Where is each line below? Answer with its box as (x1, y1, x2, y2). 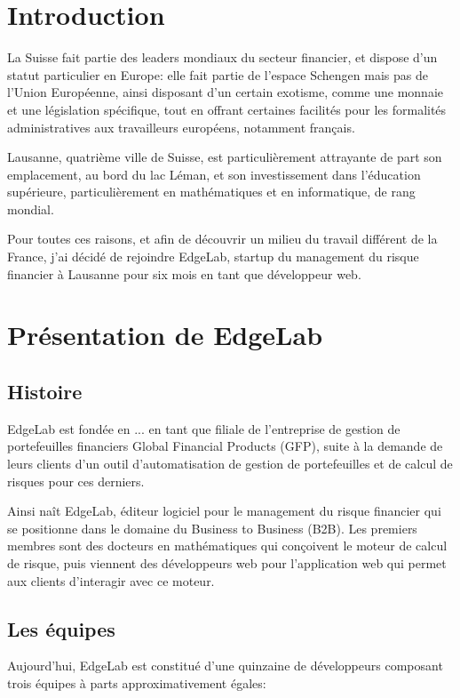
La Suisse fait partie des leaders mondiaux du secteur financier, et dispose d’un (7, 48, 438, 67)
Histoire (7, 378, 83, 405)
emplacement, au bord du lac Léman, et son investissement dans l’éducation (7, 164, 421, 183)
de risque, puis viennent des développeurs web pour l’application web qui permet (7, 553, 447, 572)
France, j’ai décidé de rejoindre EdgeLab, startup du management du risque (7, 247, 419, 266)
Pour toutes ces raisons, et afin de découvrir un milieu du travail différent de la (7, 229, 438, 248)
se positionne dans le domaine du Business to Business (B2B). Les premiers (7, 518, 417, 537)
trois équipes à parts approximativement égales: (7, 673, 266, 692)
